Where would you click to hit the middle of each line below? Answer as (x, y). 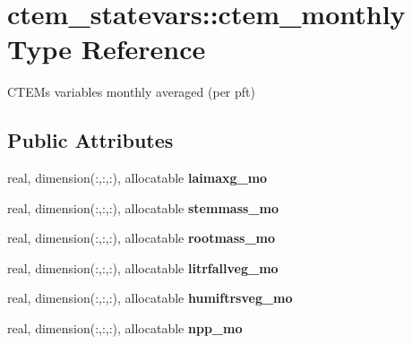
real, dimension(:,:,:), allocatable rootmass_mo (142, 238)
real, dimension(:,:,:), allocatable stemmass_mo (143, 207)
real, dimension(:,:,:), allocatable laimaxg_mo (137, 178)
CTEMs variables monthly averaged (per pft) (131, 92)
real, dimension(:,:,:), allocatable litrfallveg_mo (143, 267)
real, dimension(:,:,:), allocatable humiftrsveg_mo (150, 298)
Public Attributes (90, 140)
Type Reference (107, 49)
